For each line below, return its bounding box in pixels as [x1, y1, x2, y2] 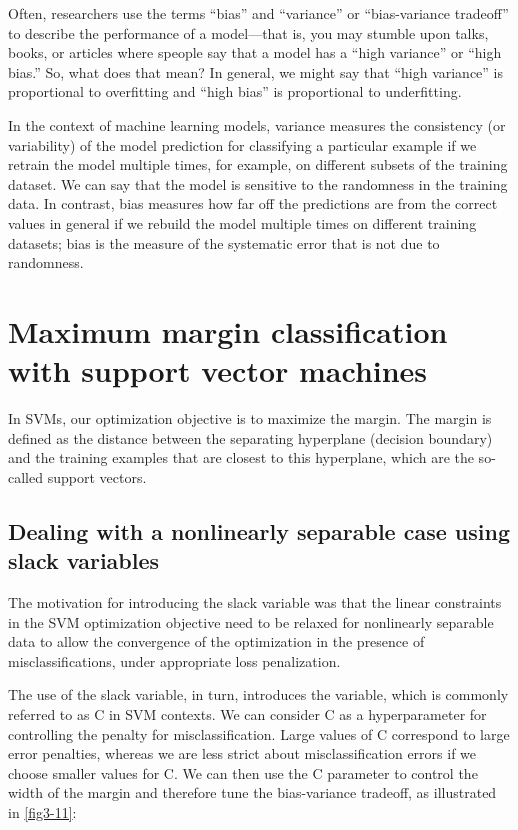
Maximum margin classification [8, 310, 448, 351]
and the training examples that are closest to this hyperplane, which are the [8, 447, 474, 468]
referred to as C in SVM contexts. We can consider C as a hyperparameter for [8, 703, 487, 724]
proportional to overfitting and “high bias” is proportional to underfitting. [8, 81, 462, 102]
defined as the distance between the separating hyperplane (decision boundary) [8, 427, 493, 448]
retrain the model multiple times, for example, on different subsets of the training [8, 154, 508, 175]
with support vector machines [8, 350, 428, 391]
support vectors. [47, 466, 147, 487]
